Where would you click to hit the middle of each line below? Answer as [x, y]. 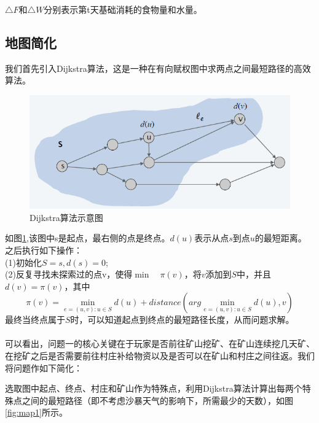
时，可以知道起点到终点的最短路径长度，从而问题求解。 [182, 320]
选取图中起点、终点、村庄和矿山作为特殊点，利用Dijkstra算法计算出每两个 [154, 388]
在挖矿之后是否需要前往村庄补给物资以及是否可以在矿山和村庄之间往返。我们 [160, 356]
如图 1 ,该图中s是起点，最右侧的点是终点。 [88, 238]
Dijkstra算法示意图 [66, 217]
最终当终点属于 [35, 320]
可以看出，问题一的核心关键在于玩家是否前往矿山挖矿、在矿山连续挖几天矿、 [160, 343]
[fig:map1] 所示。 [36, 412]
